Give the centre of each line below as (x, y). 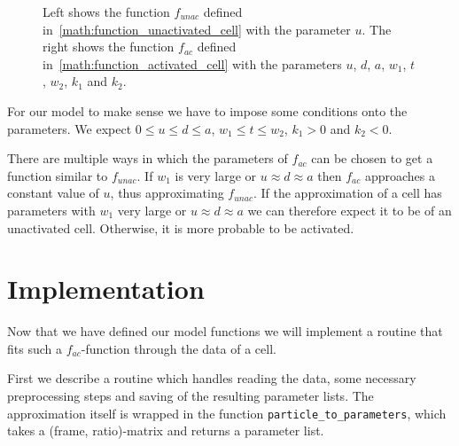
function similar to (58, 175)
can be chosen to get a (372, 158)
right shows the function (109, 47)
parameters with (51, 210)
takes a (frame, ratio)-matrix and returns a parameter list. (166, 430)
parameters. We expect (70, 128)
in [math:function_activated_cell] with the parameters (192, 63)
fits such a (35, 348)
